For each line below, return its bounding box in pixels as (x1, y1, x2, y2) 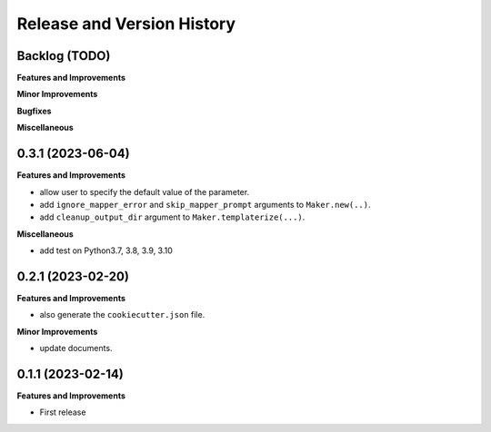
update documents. (39, 343, 113, 354)
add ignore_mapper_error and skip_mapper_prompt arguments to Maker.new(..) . (39, 199, 371, 210)
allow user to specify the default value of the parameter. (39, 186, 250, 197)
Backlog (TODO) (16, 48, 111, 64)
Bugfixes (16, 105, 52, 116)
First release (39, 407, 86, 417)
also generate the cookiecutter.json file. (39, 309, 205, 320)
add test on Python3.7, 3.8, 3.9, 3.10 (39, 245, 173, 256)
